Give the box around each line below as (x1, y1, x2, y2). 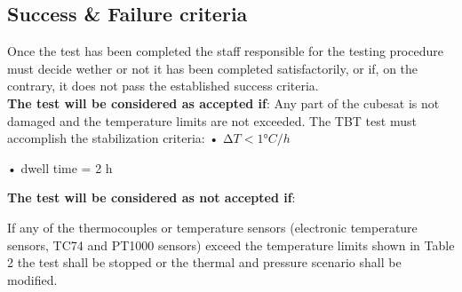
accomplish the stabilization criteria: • (7, 129, 219, 147)
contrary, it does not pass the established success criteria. (7, 76, 319, 95)
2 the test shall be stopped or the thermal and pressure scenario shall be (7, 253, 402, 272)
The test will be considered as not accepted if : (7, 188, 296, 207)
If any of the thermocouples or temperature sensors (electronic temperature (7, 217, 418, 236)
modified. (7, 270, 58, 288)
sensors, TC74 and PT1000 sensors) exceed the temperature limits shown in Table (7, 235, 455, 254)
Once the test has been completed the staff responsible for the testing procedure (7, 42, 443, 60)
